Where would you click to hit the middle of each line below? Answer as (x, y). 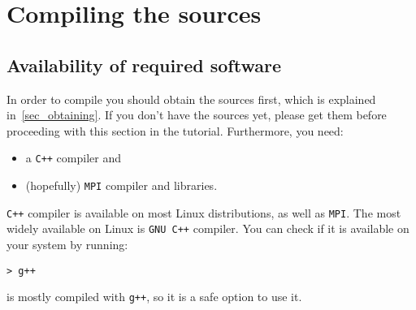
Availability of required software (144, 65)
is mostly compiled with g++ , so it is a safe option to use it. (154, 297)
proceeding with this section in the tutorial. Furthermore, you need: (175, 130)
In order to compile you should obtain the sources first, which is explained (191, 99)
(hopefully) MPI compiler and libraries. (121, 185)
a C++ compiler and (73, 158)
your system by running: (67, 244)
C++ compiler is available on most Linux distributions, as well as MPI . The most (204, 212)
